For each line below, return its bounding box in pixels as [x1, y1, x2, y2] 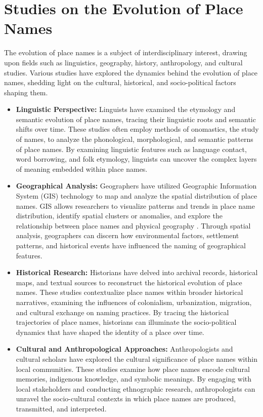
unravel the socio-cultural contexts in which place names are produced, [16, 393, 236, 404]
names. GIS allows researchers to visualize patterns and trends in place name [16, 200, 255, 211]
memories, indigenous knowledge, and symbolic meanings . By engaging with [16, 373, 252, 384]
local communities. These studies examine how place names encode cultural [16, 363, 250, 374]
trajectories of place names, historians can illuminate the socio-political [16, 317, 237, 327]
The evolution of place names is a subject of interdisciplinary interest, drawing [4, 47, 247, 58]
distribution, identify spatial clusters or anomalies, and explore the [16, 210, 223, 221]
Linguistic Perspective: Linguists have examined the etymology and [16, 104, 236, 115]
